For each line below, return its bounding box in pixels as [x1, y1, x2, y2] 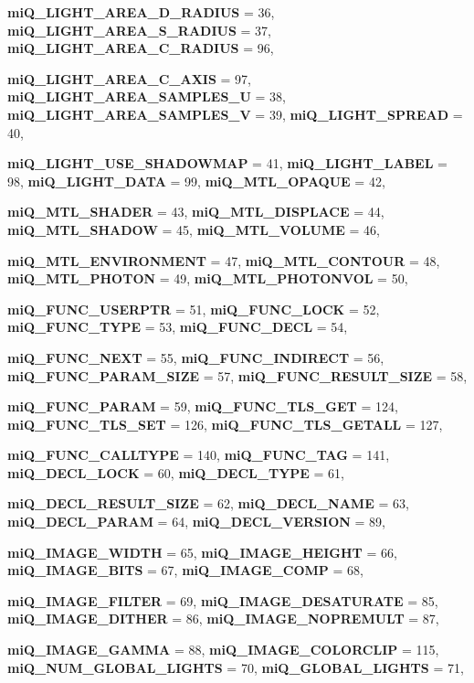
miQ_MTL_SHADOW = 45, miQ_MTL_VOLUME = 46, [7, 219, 380, 239]
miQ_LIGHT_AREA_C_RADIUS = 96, [7, 38, 274, 58]
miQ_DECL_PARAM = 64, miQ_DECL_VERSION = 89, [7, 512, 385, 531]
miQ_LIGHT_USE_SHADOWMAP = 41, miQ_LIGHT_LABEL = [7, 154, 448, 173]
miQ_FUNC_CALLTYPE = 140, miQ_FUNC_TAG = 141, [7, 445, 390, 464]
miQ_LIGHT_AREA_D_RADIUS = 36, [7, 3, 275, 21]
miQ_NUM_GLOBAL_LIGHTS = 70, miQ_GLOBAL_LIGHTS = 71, [7, 657, 464, 677]
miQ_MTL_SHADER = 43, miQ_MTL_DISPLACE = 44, [7, 202, 384, 221]
